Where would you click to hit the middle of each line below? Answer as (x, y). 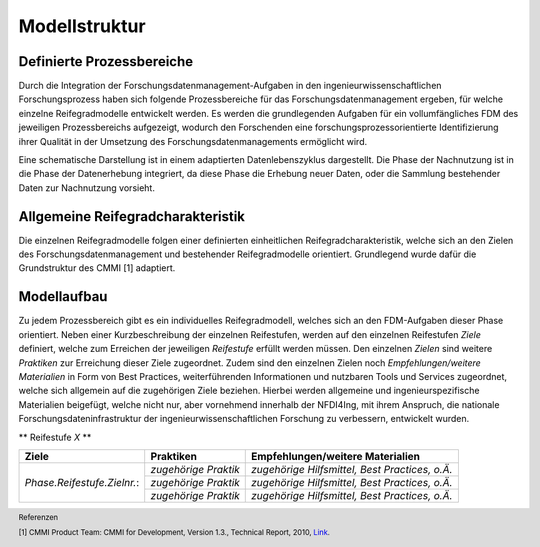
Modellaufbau (63, 296)
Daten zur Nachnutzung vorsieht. (86, 187)
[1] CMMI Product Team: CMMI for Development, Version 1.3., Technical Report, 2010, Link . (174, 533)
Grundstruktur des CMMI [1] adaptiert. (97, 268)
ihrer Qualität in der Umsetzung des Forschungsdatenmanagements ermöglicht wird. (193, 141)
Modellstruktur (82, 26)
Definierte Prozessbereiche (106, 61)
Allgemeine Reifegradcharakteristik (131, 216)
